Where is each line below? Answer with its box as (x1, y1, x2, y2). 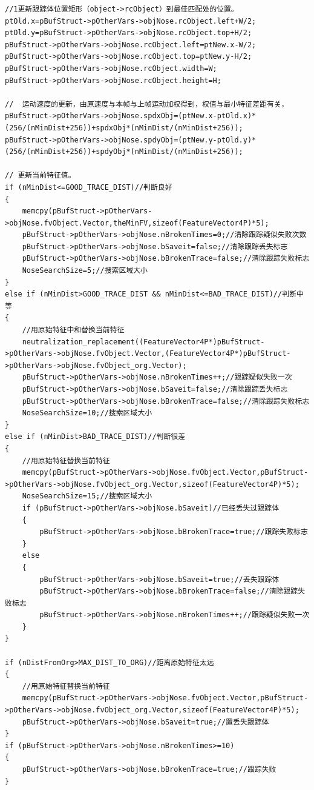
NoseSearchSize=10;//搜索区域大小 (22, 409, 152, 418)
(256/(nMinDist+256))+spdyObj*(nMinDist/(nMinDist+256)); (5, 147, 243, 156)
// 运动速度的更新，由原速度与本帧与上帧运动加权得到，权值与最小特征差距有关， (5, 99, 289, 109)
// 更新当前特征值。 (5, 171, 76, 180)
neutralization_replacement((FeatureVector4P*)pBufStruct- (22, 337, 265, 346)
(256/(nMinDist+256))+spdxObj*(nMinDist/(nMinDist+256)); (5, 123, 243, 132)
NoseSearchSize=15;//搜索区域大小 (22, 492, 152, 501)
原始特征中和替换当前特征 (38, 326, 125, 335)
